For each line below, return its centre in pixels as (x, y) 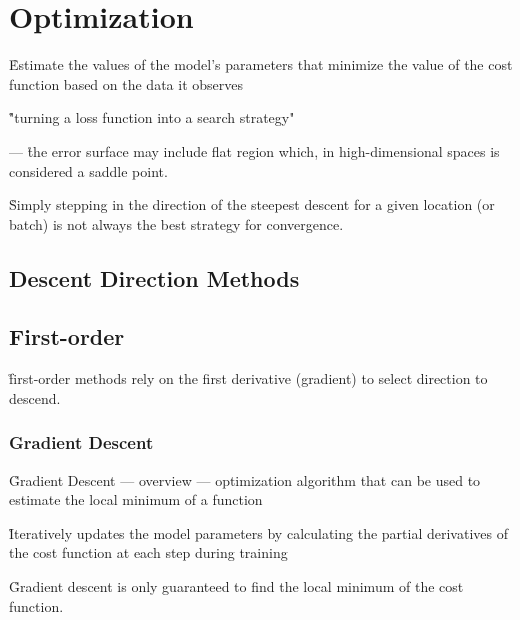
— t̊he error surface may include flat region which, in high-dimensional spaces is (254, 150)
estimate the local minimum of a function (136, 499)
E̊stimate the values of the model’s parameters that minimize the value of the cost (261, 64)
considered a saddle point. (88, 170)
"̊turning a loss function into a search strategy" (152, 117)
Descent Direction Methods (154, 277)
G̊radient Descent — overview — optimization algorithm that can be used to (245, 479)
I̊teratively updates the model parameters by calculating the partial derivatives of (258, 532)
